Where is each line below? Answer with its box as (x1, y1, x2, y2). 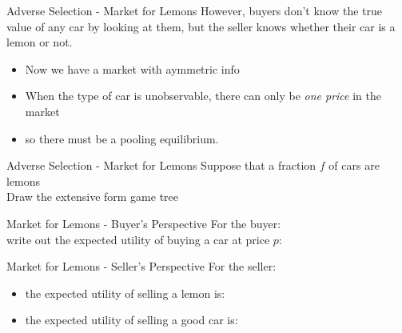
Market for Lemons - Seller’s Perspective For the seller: (6, 258, 277, 275)
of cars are (328, 157, 380, 174)
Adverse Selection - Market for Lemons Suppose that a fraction (6, 157, 316, 174)
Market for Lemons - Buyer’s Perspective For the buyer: (6, 215, 281, 231)
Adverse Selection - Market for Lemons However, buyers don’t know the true (6, 2, 383, 18)
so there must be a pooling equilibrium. (25, 130, 219, 146)
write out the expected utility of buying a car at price (6, 231, 270, 247)
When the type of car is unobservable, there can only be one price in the (25, 87, 381, 104)
